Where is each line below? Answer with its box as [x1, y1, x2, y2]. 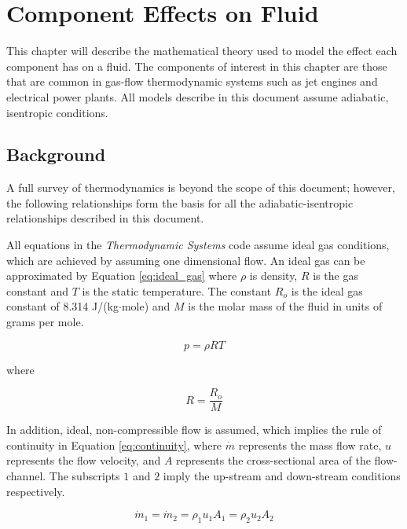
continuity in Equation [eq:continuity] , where [6, 436, 222, 453]
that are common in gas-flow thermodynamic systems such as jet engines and [6, 73, 378, 90]
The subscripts [49, 468, 120, 484]
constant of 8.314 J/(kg [6, 298, 119, 314]
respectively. [6, 483, 65, 499]
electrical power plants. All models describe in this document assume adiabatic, [6, 88, 389, 105]
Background [6, 142, 106, 167]
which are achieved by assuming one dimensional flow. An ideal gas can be [6, 252, 365, 268]
